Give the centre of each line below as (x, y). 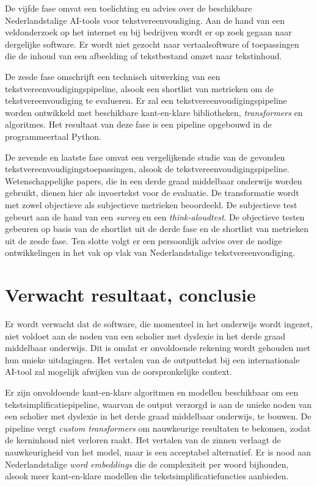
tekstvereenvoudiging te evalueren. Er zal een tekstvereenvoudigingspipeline (146, 100)
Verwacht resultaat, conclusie (130, 295)
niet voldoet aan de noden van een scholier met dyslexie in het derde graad (145, 335)
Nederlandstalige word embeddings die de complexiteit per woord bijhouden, (147, 464)
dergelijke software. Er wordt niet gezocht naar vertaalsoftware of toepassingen (152, 44)
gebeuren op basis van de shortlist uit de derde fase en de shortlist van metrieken (157, 229)
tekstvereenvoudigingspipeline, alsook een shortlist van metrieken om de (139, 88)
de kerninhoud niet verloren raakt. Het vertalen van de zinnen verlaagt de (143, 440)
